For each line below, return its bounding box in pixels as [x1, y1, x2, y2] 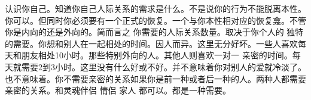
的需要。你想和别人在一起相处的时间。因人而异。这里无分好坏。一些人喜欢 [5, 37, 298, 49]
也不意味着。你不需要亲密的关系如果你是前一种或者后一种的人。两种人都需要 [5, 72, 306, 85]
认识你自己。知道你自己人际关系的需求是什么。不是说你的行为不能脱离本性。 [5, 2, 306, 14]
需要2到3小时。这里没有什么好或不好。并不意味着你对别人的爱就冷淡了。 [21, 60, 306, 73]
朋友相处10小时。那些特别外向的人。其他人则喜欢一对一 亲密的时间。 [21, 49, 292, 61]
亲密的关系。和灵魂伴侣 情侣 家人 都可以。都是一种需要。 [5, 84, 231, 96]
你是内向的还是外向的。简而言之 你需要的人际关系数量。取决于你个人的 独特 [5, 26, 304, 38]
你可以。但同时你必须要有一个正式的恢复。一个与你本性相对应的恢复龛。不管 [5, 14, 306, 26]
